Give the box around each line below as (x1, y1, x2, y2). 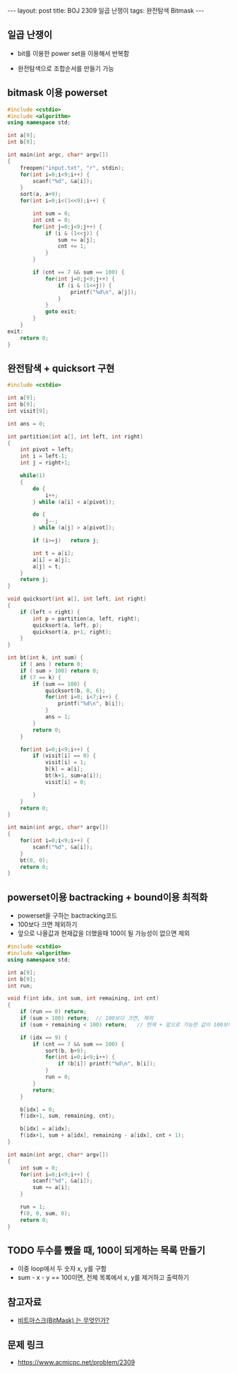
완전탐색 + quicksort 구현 (7, 362, 115, 374)
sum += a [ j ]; (57, 236, 97, 243)
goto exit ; (44, 308, 78, 315)
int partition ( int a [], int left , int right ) (7, 433, 143, 440)
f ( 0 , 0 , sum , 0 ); (20, 1210, 71, 1217)
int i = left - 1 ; (20, 452, 68, 460)
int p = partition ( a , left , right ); (32, 615, 140, 622)
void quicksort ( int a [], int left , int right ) (7, 595, 147, 602)
